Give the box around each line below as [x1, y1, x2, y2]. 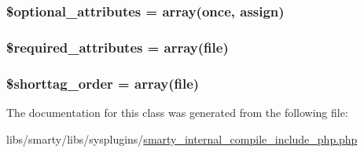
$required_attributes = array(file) [6, 37, 229, 56]
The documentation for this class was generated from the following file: [6, 104, 348, 120]
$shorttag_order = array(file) [6, 73, 200, 93]
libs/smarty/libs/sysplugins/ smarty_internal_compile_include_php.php [6, 130, 358, 147]
